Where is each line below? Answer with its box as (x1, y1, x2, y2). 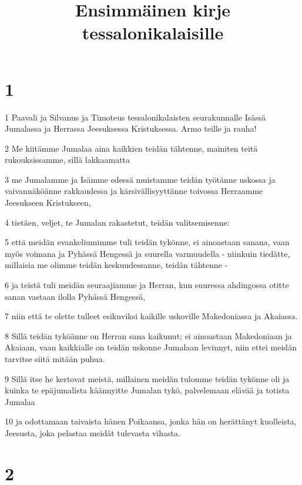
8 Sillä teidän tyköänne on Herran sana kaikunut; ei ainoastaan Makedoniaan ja (5, 329, 292, 342)
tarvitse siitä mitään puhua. (5, 353, 105, 364)
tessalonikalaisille (82, 21, 224, 45)
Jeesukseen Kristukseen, (5, 196, 91, 209)
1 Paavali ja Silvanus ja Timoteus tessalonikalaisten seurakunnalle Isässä (5, 111, 266, 123)
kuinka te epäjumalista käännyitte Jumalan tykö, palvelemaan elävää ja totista (5, 384, 290, 396)
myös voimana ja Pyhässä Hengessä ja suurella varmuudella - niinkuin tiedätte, (5, 247, 290, 259)
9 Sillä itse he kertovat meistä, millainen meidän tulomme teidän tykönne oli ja (5, 372, 290, 384)
